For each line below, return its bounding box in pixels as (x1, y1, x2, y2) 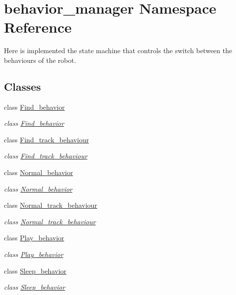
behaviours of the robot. (4, 55, 76, 65)
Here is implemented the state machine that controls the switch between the (4, 45, 232, 56)
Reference (4, 17, 72, 37)
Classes (4, 79, 41, 94)
